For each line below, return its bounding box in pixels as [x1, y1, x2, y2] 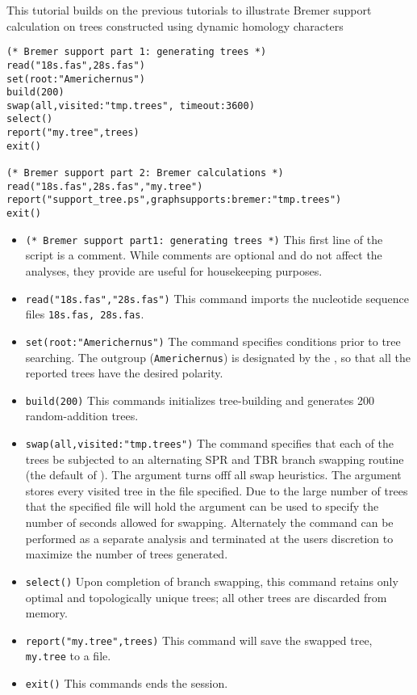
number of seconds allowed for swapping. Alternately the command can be [25, 514, 394, 531]
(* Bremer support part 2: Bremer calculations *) [6, 167, 284, 179]
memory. [25, 604, 68, 621]
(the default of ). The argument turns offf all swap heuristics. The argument [25, 466, 402, 483]
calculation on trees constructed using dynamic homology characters [6, 17, 344, 34]
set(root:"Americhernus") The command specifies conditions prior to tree [25, 332, 401, 349]
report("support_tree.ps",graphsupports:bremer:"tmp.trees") [6, 194, 342, 206]
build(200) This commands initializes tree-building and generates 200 [25, 391, 374, 408]
